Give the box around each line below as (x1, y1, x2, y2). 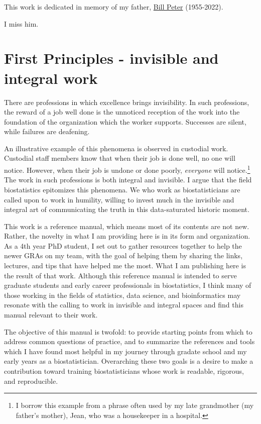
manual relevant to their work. (4, 309, 98, 320)
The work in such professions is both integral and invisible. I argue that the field (4, 174, 252, 185)
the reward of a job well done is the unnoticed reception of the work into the (4, 107, 240, 117)
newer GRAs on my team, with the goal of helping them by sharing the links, (4, 250, 243, 261)
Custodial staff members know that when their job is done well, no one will (4, 153, 235, 163)
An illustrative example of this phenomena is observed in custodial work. (4, 143, 228, 153)
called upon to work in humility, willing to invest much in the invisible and (4, 194, 234, 204)
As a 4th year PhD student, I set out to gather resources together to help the (4, 240, 242, 251)
